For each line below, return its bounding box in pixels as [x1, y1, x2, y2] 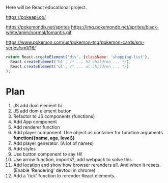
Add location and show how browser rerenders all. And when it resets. [13, 162, 161, 168]
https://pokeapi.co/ [6, 14, 46, 20]
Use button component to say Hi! [13, 151, 83, 157]
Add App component [13, 119, 58, 125]
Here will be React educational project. [6, 5, 87, 10]
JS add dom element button [13, 108, 72, 114]
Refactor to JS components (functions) [13, 113, 95, 119]
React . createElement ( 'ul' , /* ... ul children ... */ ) [10, 64, 129, 69]
